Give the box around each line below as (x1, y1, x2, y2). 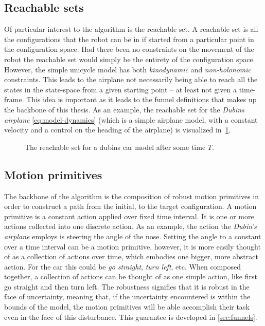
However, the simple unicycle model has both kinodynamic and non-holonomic (4, 64, 252, 74)
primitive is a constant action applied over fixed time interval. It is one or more (4, 210, 254, 221)
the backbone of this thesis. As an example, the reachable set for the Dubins (4, 104, 244, 114)
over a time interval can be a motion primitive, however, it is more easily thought (4, 241, 261, 252)
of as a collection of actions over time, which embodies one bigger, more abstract (4, 251, 258, 262)
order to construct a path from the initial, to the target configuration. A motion (4, 201, 257, 212)
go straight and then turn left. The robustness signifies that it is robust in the (4, 281, 250, 292)
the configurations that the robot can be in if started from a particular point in (4, 33, 254, 44)
